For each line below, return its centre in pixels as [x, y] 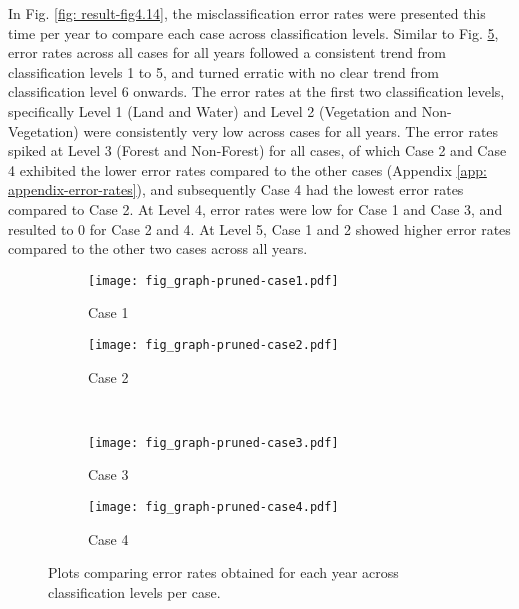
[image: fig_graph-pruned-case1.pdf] [213, 280]
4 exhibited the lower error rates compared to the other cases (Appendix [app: [247, 169]
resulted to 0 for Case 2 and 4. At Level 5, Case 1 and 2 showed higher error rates [259, 228]
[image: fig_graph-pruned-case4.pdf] [213, 507]
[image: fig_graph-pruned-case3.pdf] [213, 442]
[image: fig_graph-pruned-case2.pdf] [213, 344]
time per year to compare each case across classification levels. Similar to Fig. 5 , [253, 32]
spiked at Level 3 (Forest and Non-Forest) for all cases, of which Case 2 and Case [257, 150]
